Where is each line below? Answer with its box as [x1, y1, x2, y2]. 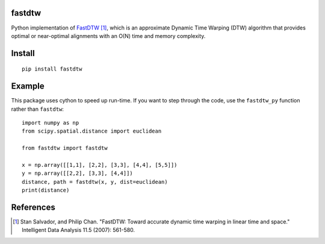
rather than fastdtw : [11, 105, 64, 113]
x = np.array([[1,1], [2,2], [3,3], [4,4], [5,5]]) [22, 161, 178, 168]
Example [11, 81, 45, 92]
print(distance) [22, 187, 70, 194]
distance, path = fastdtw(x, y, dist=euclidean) [22, 178, 168, 185]
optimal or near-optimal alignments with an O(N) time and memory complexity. [11, 32, 206, 39]
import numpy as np [22, 119, 79, 126]
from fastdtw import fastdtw [22, 145, 108, 152]
